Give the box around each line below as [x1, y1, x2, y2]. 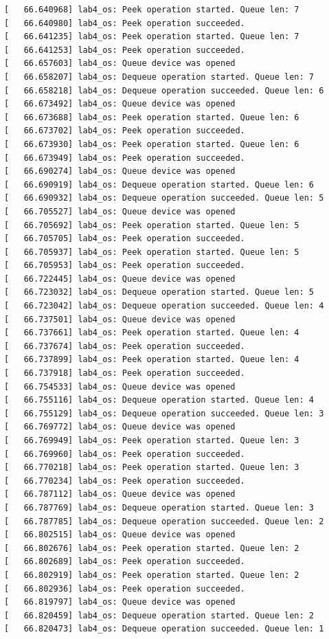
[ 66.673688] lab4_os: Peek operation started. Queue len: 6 [4, 112, 299, 122]
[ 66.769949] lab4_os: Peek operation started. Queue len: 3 [4, 436, 299, 445]
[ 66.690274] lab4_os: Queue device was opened [4, 166, 236, 177]
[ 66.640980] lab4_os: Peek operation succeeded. [4, 18, 245, 28]
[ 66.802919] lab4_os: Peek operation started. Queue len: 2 [4, 570, 299, 580]
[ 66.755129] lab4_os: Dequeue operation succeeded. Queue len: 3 [4, 408, 324, 418]
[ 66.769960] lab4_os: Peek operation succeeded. [4, 449, 245, 459]
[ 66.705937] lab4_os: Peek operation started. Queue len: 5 [4, 247, 299, 257]
